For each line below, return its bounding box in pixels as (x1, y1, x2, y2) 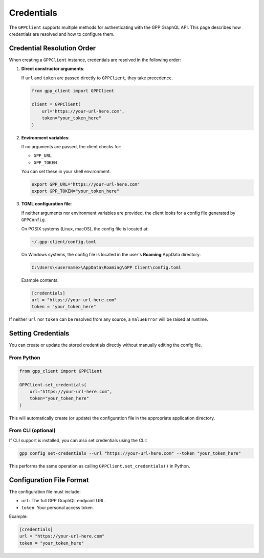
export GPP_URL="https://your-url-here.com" (31, 181, 140, 187)
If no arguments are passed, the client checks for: (21, 143, 122, 149)
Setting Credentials (9, 329, 69, 337)
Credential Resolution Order (9, 44, 96, 52)
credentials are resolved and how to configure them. (9, 31, 115, 37)
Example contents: (21, 277, 59, 283)
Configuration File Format (9, 476, 89, 484)
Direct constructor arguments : (21, 66, 85, 72)
